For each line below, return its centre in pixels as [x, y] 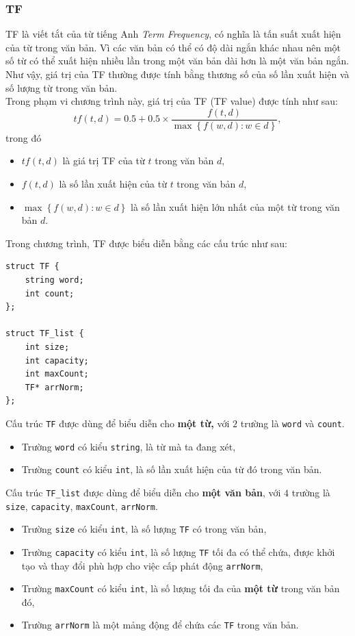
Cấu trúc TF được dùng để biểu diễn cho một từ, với [118, 423]
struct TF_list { [45, 334]
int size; [47, 347]
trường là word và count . [292, 423]
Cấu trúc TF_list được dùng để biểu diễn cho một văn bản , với [143, 492]
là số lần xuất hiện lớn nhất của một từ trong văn [235, 206]
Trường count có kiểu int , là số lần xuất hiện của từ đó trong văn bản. [172, 469]
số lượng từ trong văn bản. [62, 87]
